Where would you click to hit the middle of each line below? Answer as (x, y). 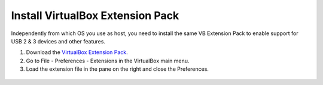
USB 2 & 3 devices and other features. (58, 41)
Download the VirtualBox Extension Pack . (77, 52)
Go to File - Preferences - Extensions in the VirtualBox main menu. (108, 61)
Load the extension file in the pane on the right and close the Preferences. (118, 69)
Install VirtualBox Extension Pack (95, 15)
